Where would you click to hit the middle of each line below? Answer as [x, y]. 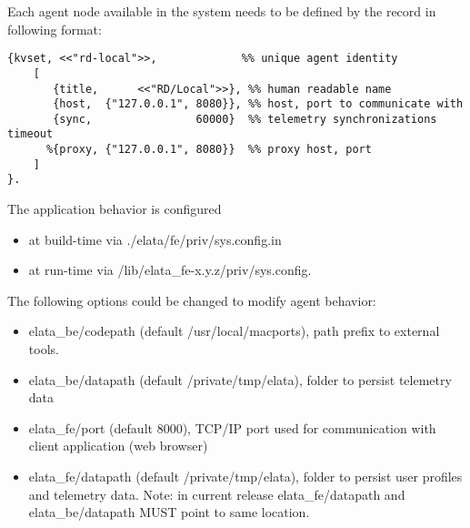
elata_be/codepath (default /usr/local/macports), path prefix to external [234, 331]
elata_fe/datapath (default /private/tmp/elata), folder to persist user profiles [245, 477]
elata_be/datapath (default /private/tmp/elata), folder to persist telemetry [240, 379]
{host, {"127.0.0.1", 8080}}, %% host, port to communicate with [258, 104]
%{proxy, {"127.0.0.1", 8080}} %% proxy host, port [209, 150]
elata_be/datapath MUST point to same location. [169, 512]
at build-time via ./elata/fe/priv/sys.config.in [155, 239]
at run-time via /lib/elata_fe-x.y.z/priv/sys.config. [170, 270]
